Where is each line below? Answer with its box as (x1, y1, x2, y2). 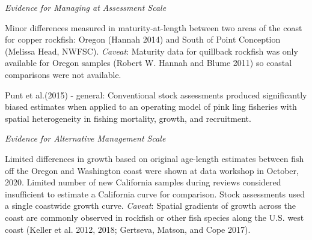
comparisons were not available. (5, 68, 121, 80)
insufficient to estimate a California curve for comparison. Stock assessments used (5, 187, 305, 200)
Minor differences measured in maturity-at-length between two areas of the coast (5, 21, 302, 34)
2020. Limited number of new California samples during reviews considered (5, 176, 281, 188)
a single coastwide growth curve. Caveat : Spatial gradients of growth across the (5, 199, 296, 212)
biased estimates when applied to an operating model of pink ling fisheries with (5, 100, 297, 113)
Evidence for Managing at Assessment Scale (5, 1, 167, 13)
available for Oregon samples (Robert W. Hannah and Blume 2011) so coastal (5, 56, 292, 69)
